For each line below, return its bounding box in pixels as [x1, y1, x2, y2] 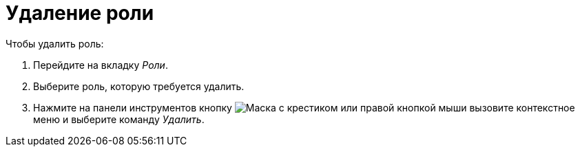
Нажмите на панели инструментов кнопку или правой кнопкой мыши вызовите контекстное [33, 101, 575, 113]
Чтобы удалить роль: [6, 37, 104, 50]
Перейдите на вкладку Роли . [33, 58, 168, 71]
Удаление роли [6, 1, 154, 25]
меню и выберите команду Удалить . [33, 113, 205, 125]
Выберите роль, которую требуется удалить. [33, 80, 245, 92]
